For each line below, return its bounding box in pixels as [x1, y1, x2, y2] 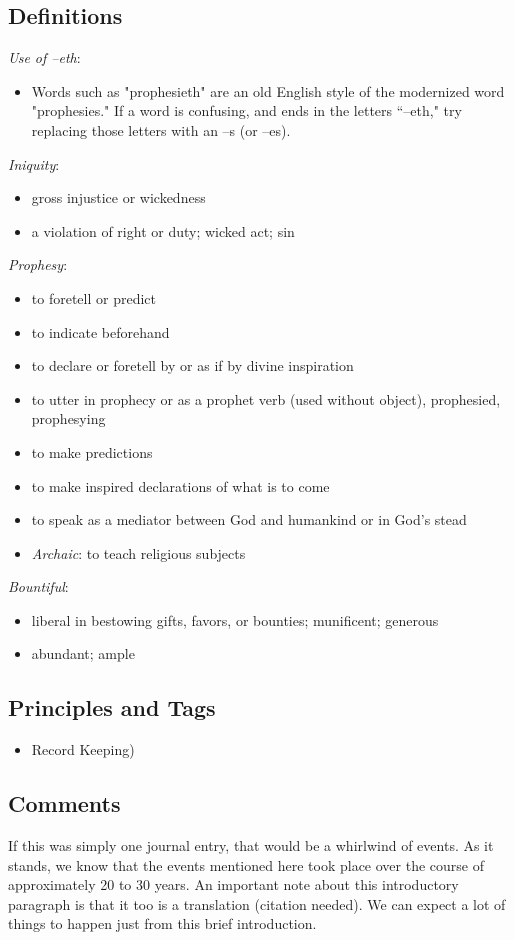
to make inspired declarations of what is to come [31, 475, 330, 496]
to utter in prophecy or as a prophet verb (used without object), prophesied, [31, 388, 501, 409]
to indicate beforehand [31, 321, 170, 342]
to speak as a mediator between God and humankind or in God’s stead [31, 509, 467, 530]
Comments [8, 788, 121, 819]
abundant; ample [31, 643, 135, 664]
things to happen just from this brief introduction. [8, 913, 317, 934]
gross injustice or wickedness [31, 187, 206, 208]
